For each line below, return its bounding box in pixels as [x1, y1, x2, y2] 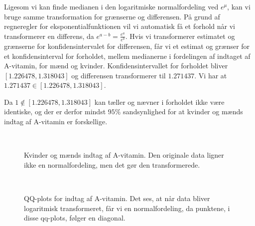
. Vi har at [194, 70, 227, 80]
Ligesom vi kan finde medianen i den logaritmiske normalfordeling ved [4, 1, 219, 11]
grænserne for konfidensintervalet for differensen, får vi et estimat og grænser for [4, 40, 250, 51]
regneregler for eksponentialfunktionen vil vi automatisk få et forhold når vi [4, 21, 236, 31]
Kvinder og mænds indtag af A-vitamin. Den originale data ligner [24, 150, 224, 160]
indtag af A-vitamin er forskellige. [4, 116, 108, 127]
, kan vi [227, 1, 251, 11]
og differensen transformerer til [71, 70, 166, 80]
